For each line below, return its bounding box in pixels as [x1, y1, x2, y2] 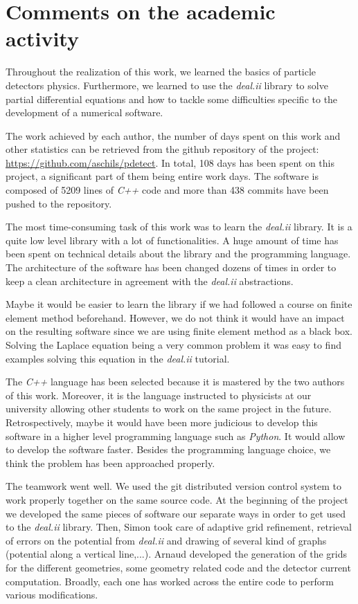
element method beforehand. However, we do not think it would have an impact [6, 310, 345, 324]
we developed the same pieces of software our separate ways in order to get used [6, 506, 346, 520]
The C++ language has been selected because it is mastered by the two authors [6, 374, 345, 389]
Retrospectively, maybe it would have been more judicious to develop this [6, 414, 318, 429]
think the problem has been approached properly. [6, 455, 215, 470]
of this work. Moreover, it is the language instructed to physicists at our [6, 387, 312, 402]
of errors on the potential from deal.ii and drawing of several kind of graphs [6, 533, 327, 547]
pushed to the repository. [6, 196, 112, 210]
